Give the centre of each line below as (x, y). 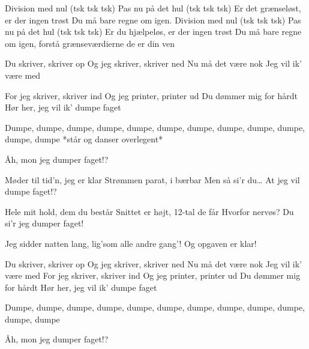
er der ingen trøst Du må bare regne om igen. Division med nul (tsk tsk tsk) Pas (153, 20)
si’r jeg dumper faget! (44, 223)
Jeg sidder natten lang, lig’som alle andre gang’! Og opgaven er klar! (131, 243)
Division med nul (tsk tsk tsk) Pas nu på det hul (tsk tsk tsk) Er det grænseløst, (153, 8)
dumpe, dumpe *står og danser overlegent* (84, 139)
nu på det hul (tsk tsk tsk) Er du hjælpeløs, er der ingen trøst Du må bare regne (153, 32)
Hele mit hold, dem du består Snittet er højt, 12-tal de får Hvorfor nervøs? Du (149, 211)
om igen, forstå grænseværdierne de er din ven (90, 43)
